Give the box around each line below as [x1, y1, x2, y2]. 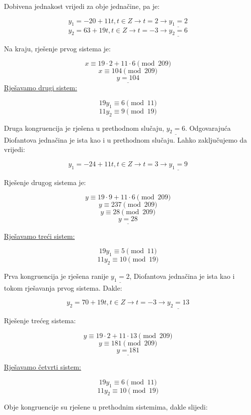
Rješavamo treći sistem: [4, 230, 75, 241]
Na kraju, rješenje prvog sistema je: [4, 43, 111, 53]
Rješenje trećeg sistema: [4, 315, 76, 326]
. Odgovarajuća [185, 122, 231, 133]
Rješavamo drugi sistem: [4, 82, 77, 93]
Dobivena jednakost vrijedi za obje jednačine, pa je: [4, 1, 160, 11]
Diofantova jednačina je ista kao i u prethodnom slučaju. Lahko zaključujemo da [4, 134, 247, 145]
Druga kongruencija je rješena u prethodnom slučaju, [4, 122, 164, 133]
